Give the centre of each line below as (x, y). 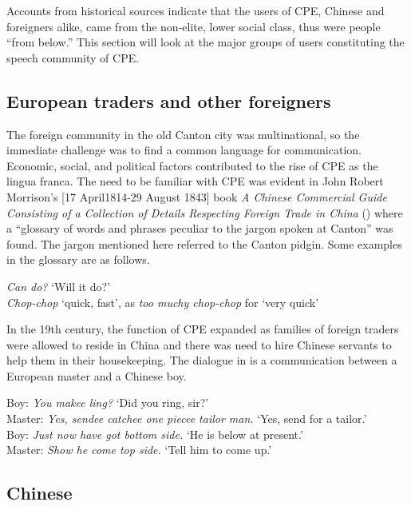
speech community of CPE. (73, 57)
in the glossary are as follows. (78, 259)
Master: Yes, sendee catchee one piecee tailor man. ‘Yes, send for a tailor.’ (187, 418)
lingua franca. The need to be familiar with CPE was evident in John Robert (195, 181)
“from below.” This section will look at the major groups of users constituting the (205, 42)
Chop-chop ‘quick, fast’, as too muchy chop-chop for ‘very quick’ (163, 302)
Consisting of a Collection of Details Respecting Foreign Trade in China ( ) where (205, 212)
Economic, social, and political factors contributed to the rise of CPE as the (192, 165)
